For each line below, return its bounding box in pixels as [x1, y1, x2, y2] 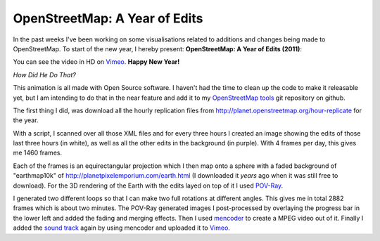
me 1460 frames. [13, 148, 63, 157]
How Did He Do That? [13, 70, 77, 79]
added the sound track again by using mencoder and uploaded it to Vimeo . [13, 223, 230, 232]
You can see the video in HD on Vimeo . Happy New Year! [13, 58, 180, 66]
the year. [13, 116, 39, 124]
